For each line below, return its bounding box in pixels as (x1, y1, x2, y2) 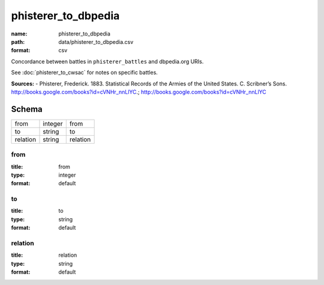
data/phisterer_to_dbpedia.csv (58, 38, 134, 45)
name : (11, 30, 28, 37)
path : (11, 38, 25, 45)
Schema (11, 104, 43, 114)
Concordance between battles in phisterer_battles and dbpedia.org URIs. (11, 58, 204, 65)
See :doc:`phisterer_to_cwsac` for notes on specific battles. (11, 69, 158, 76)
